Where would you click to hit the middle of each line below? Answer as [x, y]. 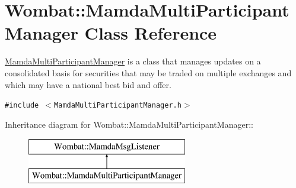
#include [22, 106]
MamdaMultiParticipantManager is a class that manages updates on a [133, 61]
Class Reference [151, 33]
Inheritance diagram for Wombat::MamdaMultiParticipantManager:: [129, 124]
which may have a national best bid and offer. [88, 84]
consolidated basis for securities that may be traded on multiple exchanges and [148, 72]
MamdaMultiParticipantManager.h [118, 106]
